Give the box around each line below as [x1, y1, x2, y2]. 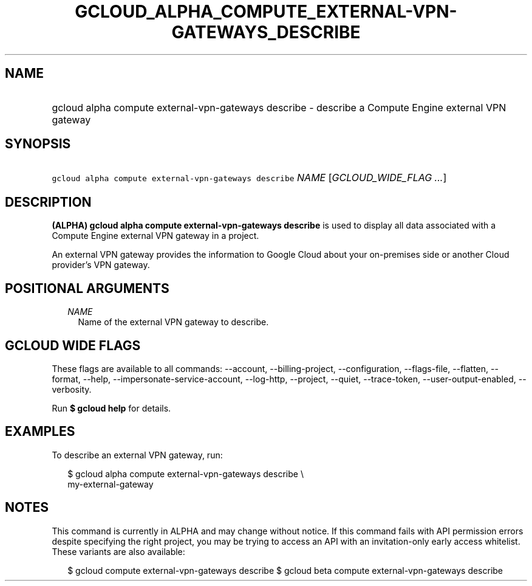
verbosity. [52, 384, 92, 395]
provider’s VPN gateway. [52, 260, 150, 271]
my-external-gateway [67, 478, 154, 489]
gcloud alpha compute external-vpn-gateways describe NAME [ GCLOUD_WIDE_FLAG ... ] [52, 171, 447, 184]
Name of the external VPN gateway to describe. [78, 317, 269, 328]
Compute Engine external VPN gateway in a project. [52, 230, 259, 241]
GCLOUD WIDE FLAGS [5, 337, 141, 353]
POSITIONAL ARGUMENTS [5, 280, 169, 296]
